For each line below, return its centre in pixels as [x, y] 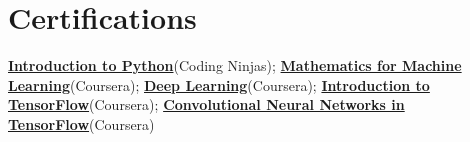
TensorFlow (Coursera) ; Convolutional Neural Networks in [206, 104]
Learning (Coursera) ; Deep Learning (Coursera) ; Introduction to [219, 84]
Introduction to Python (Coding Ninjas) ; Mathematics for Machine [235, 65]
